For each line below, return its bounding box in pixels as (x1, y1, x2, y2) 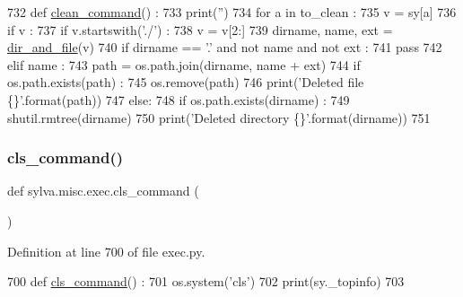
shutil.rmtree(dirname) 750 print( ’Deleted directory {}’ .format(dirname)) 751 (7, 108, 431, 127)
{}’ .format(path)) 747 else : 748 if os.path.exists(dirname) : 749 (7, 90, 350, 109)
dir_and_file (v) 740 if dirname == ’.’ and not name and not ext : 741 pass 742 (7, 38, 442, 57)
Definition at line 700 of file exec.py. (7, 241, 205, 260)
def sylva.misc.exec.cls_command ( (7, 181, 199, 200)
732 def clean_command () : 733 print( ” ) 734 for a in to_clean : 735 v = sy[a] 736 (7, 3, 457, 21)
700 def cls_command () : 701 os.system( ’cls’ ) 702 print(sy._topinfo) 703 (7, 272, 405, 291)
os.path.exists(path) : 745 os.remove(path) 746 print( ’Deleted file (7, 73, 364, 92)
